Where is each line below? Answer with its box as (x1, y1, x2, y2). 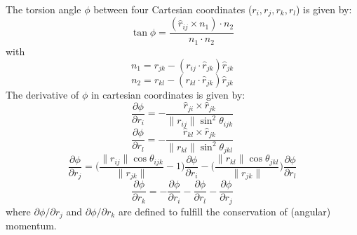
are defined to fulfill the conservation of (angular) (118, 204, 331, 218)
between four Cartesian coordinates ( (93, 2, 252, 16)
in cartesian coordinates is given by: (90, 87, 245, 101)
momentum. (6, 218, 57, 233)
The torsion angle (6, 2, 81, 16)
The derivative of (6, 87, 79, 101)
